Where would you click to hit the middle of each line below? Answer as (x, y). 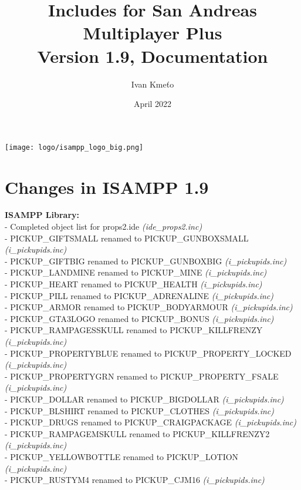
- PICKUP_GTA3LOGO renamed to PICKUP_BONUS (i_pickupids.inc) (139, 318)
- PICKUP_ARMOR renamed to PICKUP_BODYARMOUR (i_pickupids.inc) (149, 307)
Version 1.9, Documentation (153, 56)
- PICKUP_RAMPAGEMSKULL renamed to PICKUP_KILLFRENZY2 (137, 433)
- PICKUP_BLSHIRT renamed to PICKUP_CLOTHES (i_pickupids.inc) (139, 410)
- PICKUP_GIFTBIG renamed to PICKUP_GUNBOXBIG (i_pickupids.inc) (146, 261)
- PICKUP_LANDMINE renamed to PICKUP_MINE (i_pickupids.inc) (136, 272)
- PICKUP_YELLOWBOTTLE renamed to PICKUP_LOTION (122, 456)
